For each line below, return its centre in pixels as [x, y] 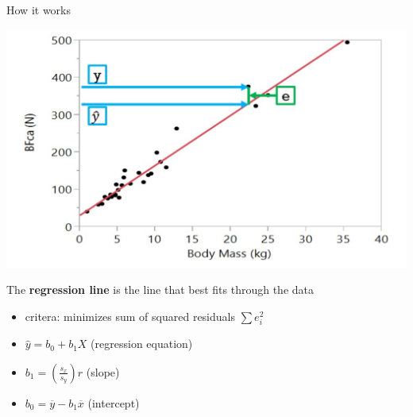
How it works [39, 10]
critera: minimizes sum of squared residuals [130, 317]
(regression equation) [142, 344]
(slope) [103, 371]
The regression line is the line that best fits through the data [160, 290]
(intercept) [114, 402]
